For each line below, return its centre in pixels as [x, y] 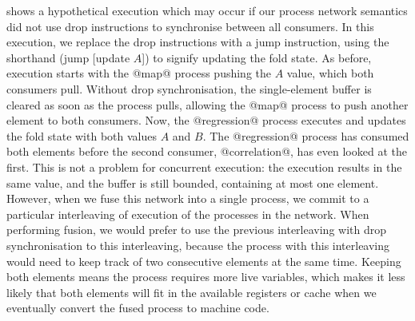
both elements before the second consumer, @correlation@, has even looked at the [207, 151]
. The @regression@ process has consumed [306, 135]
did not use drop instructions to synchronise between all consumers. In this [190, 26]
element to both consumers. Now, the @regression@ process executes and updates [206, 120]
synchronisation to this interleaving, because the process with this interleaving [198, 245]
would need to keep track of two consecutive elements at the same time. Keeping [204, 261]
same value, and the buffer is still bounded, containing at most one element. [193, 182]
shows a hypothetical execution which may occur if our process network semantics [207, 10]
